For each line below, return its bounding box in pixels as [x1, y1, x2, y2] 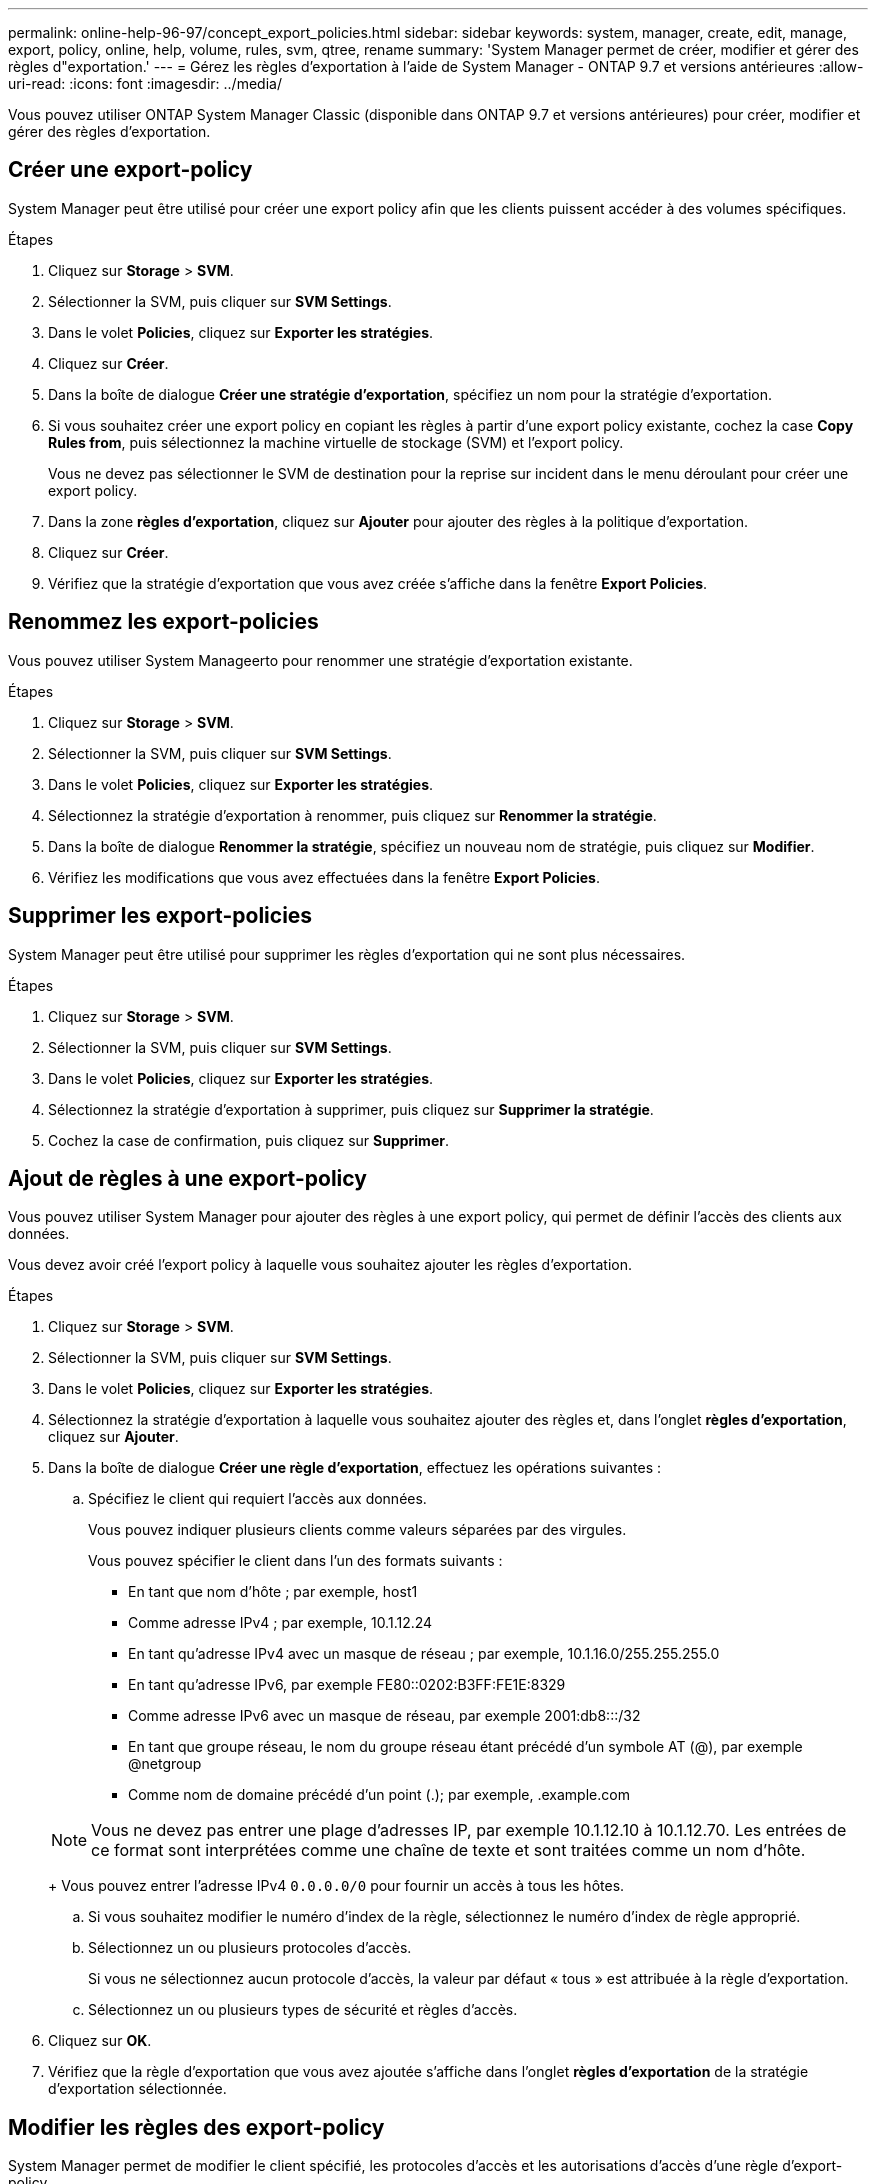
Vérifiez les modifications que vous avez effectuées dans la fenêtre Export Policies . [48, 868, 600, 886]
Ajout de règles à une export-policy [8, 1165, 367, 1191]
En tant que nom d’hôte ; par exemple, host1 [128, 1583, 418, 1601]
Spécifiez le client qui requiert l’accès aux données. [88, 1490, 427, 1508]
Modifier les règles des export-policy [8, 2114, 385, 2140]
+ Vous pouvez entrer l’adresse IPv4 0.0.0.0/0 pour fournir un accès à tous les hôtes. [48, 1877, 625, 1895]
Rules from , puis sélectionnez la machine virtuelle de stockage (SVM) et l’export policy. [48, 433, 624, 451]
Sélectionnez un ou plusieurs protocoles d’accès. [88, 1939, 412, 1957]
